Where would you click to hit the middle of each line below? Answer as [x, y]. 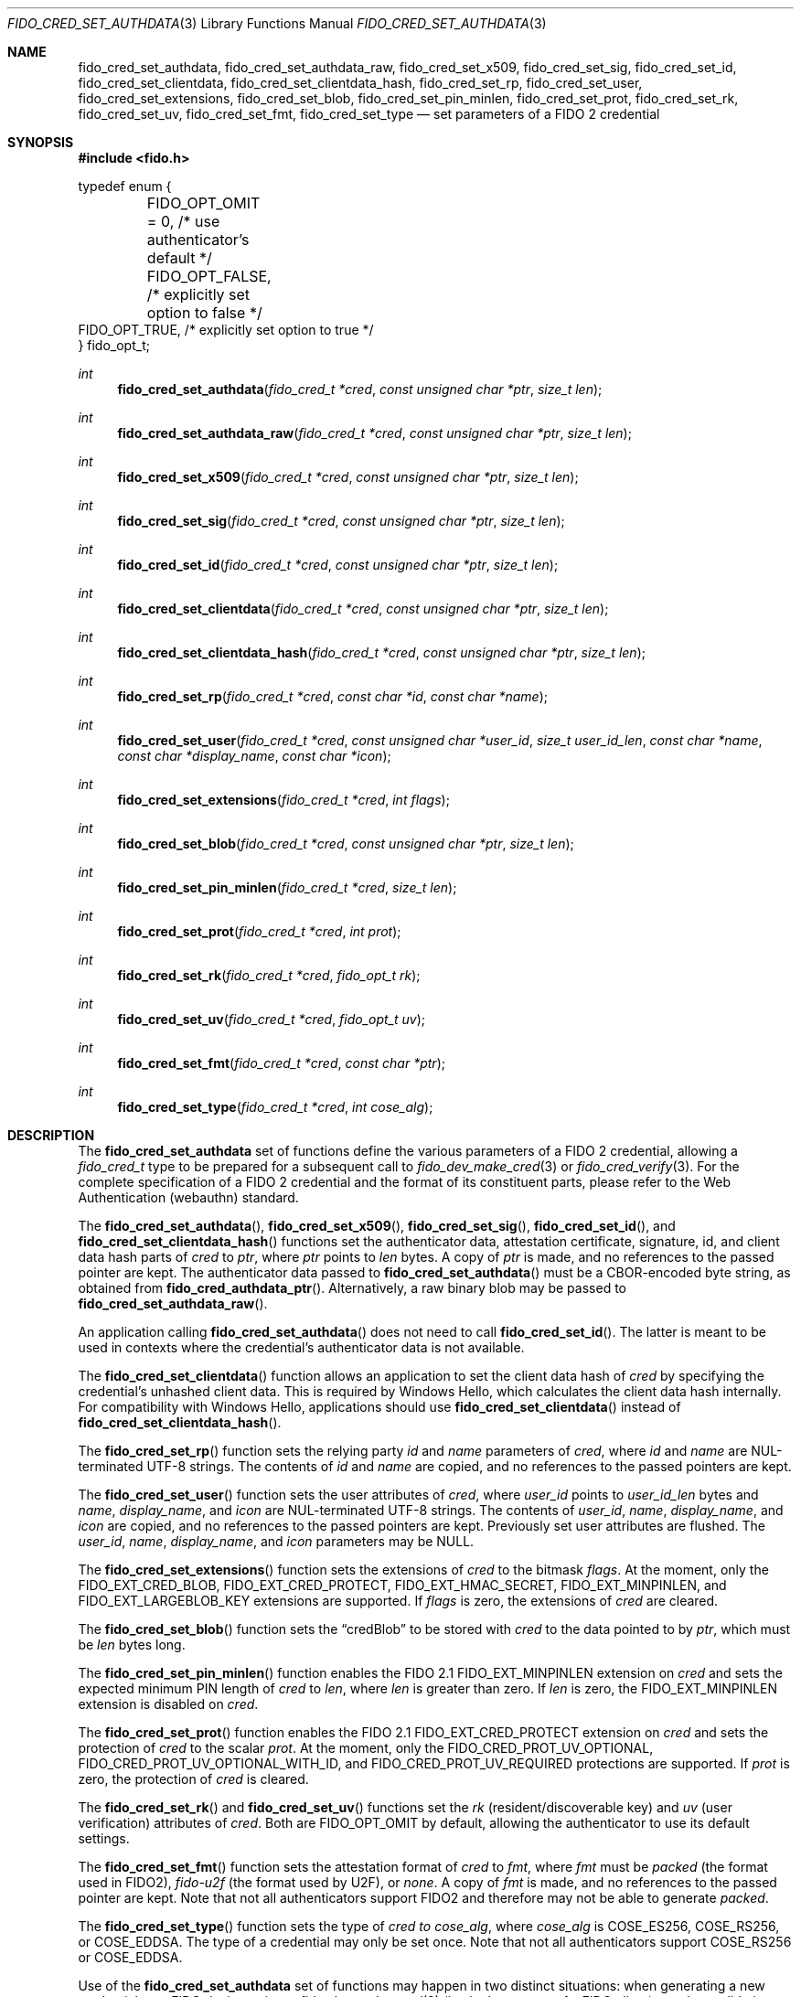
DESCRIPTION [51, 1135]
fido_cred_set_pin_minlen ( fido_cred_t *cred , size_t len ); [287, 887]
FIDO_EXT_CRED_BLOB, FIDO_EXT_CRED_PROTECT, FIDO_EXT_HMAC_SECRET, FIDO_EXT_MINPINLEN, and [402, 1585]
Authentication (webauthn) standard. [188, 1197]
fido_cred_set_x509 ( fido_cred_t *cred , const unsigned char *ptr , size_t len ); [348, 477]
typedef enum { [125, 186]
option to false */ [204, 313]
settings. [104, 1838]
